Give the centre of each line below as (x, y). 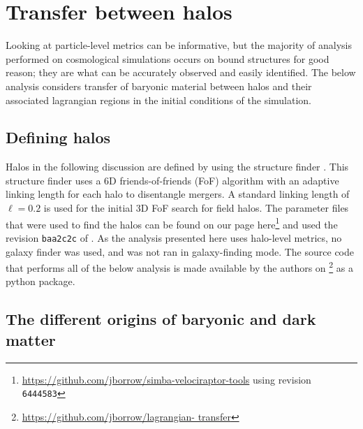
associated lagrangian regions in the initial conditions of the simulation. (159, 100)
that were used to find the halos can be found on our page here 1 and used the (172, 223)
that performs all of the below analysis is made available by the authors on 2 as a (179, 267)
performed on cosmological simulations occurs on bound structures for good (168, 58)
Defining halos (58, 137)
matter (31, 339)
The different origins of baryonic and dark (161, 319)
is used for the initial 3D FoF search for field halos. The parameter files (196, 208)
